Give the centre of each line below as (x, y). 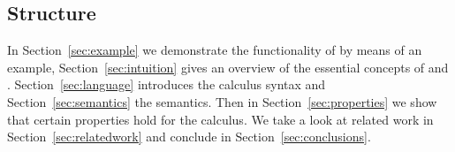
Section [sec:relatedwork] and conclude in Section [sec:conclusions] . (189, 137)
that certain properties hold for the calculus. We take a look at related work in (220, 119)
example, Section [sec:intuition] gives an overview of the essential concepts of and (228, 67)
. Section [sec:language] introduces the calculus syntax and (167, 84)
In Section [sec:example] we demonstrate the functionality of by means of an (215, 50)
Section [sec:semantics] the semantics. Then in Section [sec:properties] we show (222, 101)
